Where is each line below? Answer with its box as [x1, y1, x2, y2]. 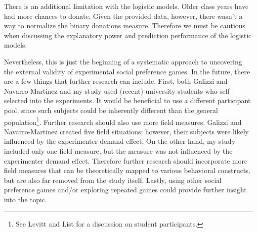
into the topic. [4, 194, 47, 204]
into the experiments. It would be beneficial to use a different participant [30, 95, 251, 106]
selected [4, 95, 28, 106]
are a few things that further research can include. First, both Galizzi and [4, 76, 228, 86]
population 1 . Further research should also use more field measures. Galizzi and [4, 115, 242, 127]
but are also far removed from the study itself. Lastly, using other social [4, 174, 222, 185]
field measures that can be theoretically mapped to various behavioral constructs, [4, 165, 251, 175]
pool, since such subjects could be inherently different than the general [4, 105, 218, 115]
